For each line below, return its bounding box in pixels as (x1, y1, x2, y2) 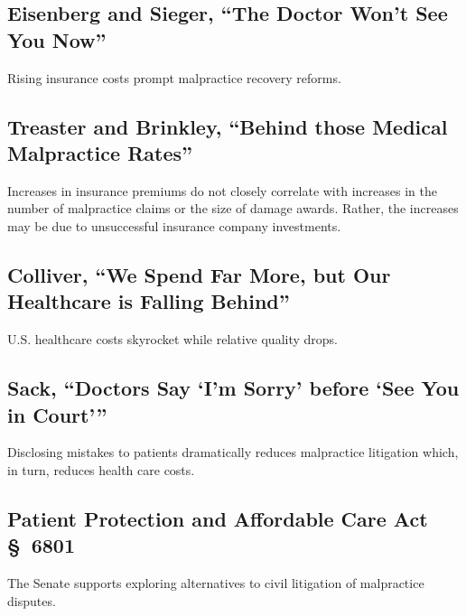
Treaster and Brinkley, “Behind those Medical (7, 112, 448, 140)
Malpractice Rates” (7, 138, 192, 166)
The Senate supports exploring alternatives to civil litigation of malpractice (7, 574, 424, 593)
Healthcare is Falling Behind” (7, 287, 290, 315)
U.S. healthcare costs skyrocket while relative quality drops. (7, 330, 339, 349)
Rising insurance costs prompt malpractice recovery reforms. (7, 68, 341, 87)
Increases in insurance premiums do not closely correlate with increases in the (7, 181, 437, 200)
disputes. (7, 591, 56, 610)
